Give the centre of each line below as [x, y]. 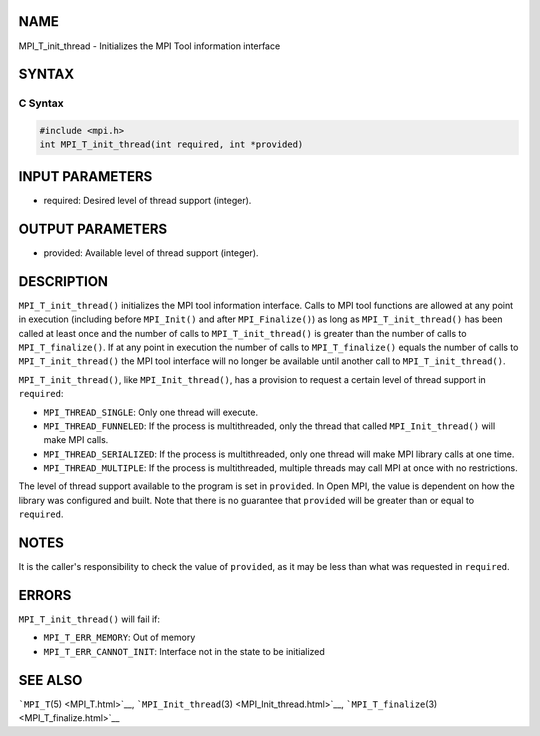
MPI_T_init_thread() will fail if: [89, 619]
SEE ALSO [50, 680]
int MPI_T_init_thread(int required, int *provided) [171, 144]
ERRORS [45, 595]
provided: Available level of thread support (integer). [151, 252]
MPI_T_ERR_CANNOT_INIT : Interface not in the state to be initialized [184, 651]
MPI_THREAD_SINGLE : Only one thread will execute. [151, 412]
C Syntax [41, 103]
